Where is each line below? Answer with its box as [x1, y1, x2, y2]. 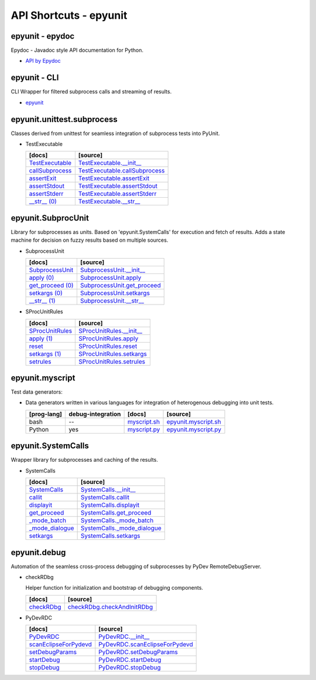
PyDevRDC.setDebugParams [98, 648, 178, 657]
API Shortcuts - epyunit [11, 9, 128, 22]
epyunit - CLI [11, 73, 59, 83]
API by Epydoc [25, 57, 61, 65]
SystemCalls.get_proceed [80, 509, 152, 517]
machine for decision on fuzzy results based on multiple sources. [11, 236, 169, 243]
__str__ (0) [29, 197, 57, 205]
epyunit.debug [11, 547, 66, 557]
